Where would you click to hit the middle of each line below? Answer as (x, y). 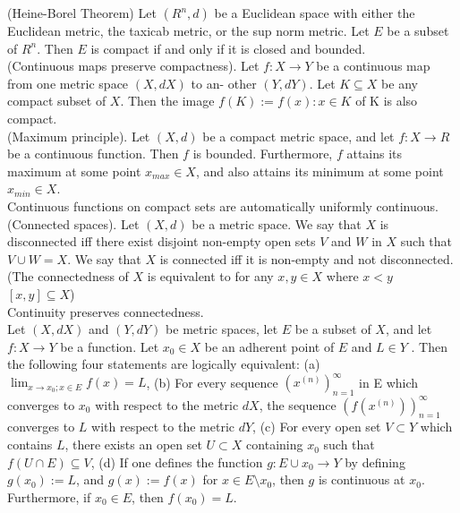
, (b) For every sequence (212, 382)
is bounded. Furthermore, (263, 154)
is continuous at (362, 479)
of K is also (387, 101)
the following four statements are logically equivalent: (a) (164, 364)
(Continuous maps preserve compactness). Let (133, 66)
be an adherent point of (269, 346)
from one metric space (68, 83)
